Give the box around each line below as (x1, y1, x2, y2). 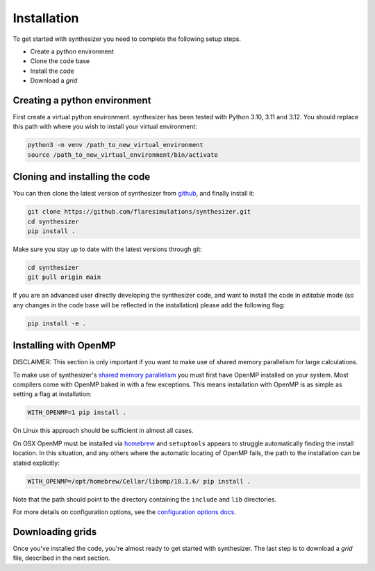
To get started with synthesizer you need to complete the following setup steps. (12, 35, 241, 43)
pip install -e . (27, 319, 87, 327)
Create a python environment (30, 47, 115, 56)
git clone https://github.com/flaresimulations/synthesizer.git (27, 208, 251, 216)
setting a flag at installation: (12, 390, 92, 398)
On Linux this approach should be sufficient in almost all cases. (12, 427, 194, 435)
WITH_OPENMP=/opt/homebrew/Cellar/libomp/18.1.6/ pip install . (27, 477, 251, 485)
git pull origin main (27, 273, 101, 281)
